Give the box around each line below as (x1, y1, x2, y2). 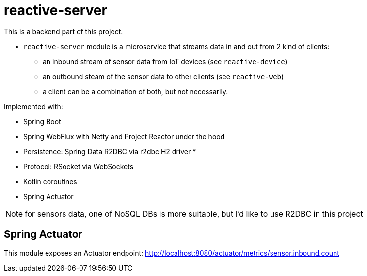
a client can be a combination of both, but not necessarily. (43, 87, 228, 96)
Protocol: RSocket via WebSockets (23, 162, 134, 171)
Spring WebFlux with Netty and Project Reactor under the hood (23, 132, 225, 141)
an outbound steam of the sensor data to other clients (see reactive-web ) (43, 72, 284, 81)
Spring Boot (23, 117, 61, 126)
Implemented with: (4, 102, 63, 111)
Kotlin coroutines (23, 177, 77, 186)
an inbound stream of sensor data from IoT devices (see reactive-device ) (43, 57, 287, 66)
